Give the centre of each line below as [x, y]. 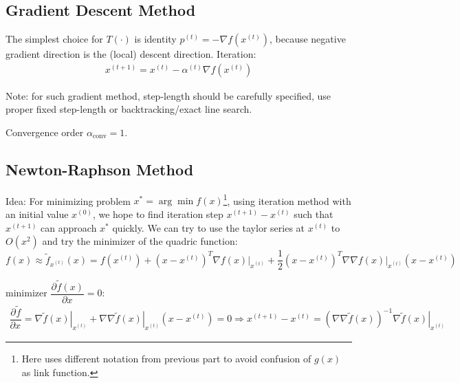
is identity [155, 39]
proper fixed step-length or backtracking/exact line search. [129, 109]
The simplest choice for [54, 39]
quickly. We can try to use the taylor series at [209, 227]
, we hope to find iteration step [158, 214]
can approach [69, 227]
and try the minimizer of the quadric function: [140, 241]
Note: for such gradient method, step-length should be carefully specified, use [168, 95]
